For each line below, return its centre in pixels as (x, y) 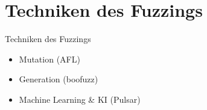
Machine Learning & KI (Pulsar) (80, 99)
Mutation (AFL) (49, 59)
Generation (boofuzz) (59, 79)
